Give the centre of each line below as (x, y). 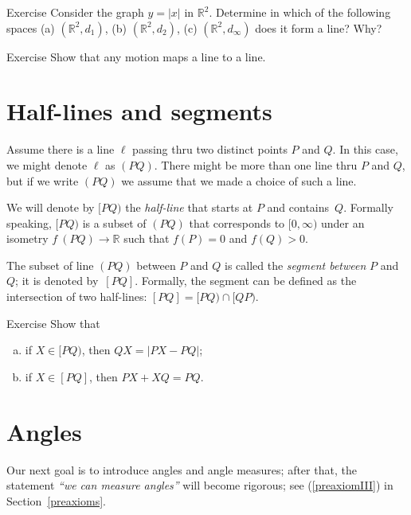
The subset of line (50, 265)
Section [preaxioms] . (56, 500)
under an (343, 222)
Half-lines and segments (139, 111)
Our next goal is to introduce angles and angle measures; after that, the (182, 469)
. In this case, (365, 149)
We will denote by (51, 207)
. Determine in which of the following (300, 12)
